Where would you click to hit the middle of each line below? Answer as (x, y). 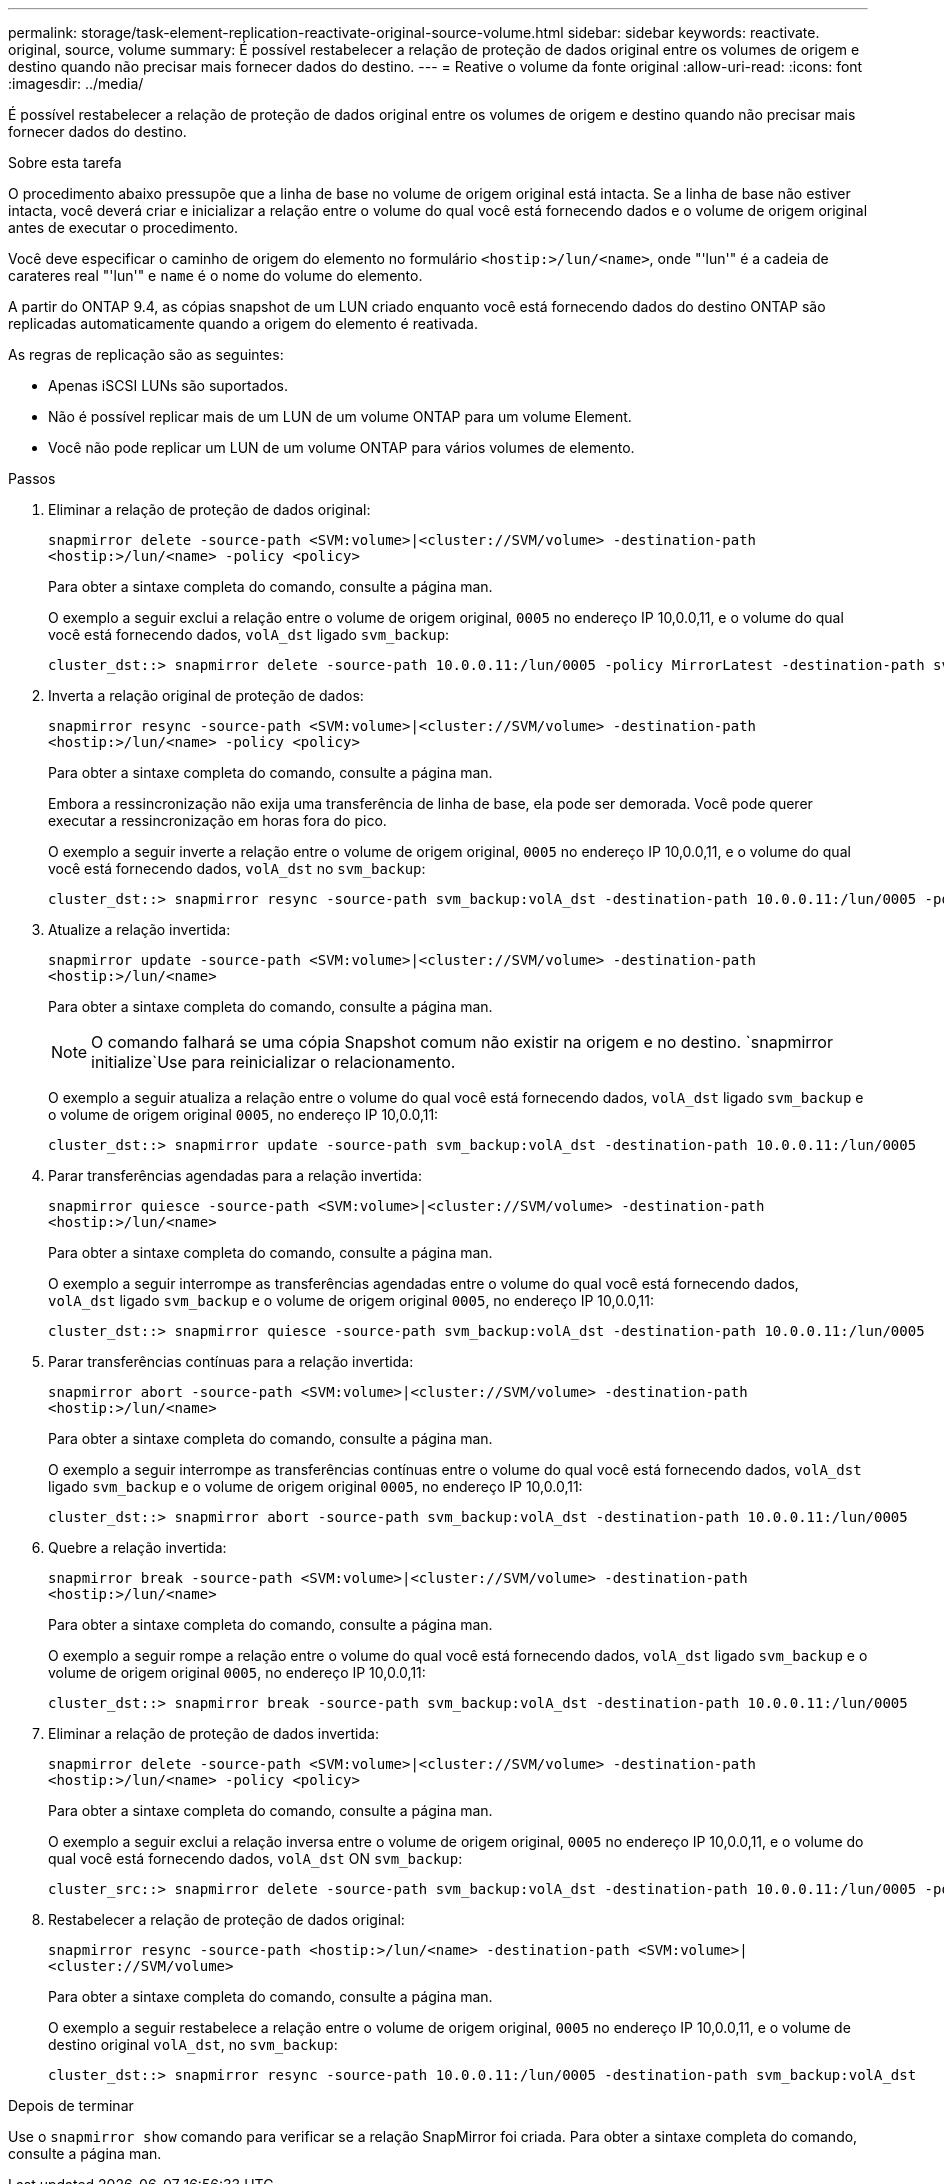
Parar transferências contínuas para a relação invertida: (231, 1361)
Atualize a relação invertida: (139, 929)
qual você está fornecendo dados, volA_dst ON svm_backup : (255, 1858)
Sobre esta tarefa (65, 162)
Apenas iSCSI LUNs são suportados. (168, 385)
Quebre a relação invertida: (137, 1547)
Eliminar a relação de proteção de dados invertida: (213, 1733)
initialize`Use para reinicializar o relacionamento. (273, 1062)
